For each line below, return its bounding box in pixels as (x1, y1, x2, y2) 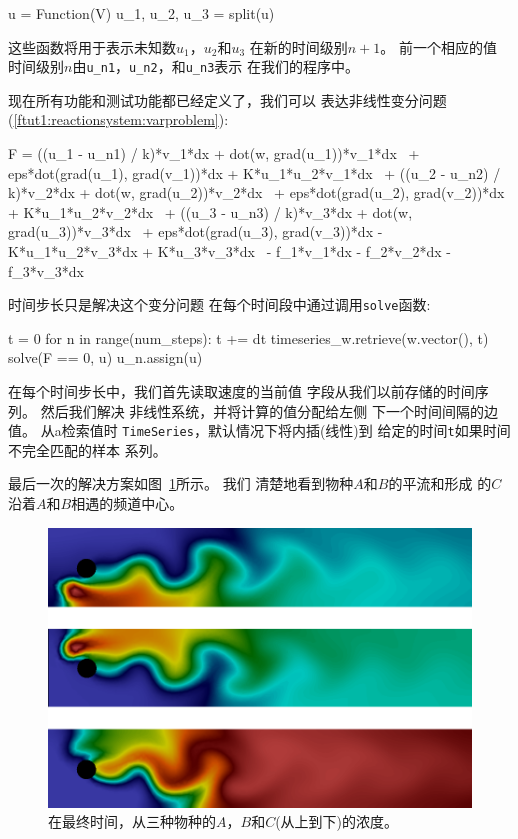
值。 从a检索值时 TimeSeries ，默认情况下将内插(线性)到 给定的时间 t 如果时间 (8, 420, 511, 441)
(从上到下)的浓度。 (275, 811, 399, 832)
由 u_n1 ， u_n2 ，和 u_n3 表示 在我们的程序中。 (72, 56, 359, 77)
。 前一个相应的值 (380, 36, 497, 57)
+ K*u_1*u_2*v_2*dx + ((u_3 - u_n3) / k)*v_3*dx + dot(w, (8, 201, 413, 222)
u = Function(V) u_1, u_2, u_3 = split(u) (8, 3, 275, 23)
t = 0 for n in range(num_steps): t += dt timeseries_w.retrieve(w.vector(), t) (8, 327, 489, 348)
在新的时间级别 (249, 36, 348, 57)
